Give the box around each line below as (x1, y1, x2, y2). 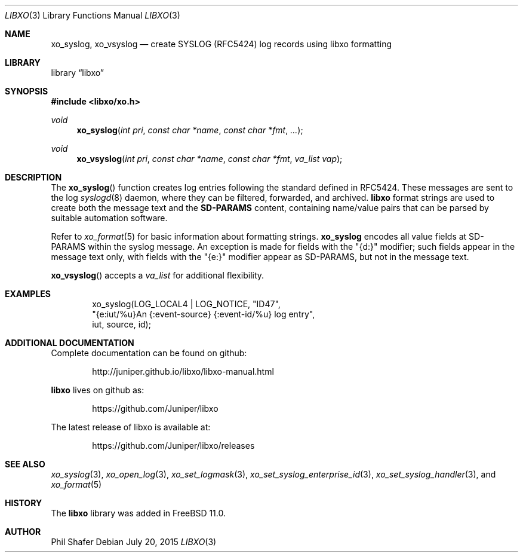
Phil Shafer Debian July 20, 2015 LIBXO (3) (51, 537, 217, 547)
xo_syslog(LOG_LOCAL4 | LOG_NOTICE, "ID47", (92, 299, 281, 309)
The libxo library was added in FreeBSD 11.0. (51, 508, 226, 518)
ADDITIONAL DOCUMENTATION (5, 338, 134, 348)
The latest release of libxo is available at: (51, 422, 211, 432)
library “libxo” (51, 68, 104, 78)
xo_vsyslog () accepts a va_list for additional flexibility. (51, 270, 264, 280)
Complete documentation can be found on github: (51, 348, 247, 358)
